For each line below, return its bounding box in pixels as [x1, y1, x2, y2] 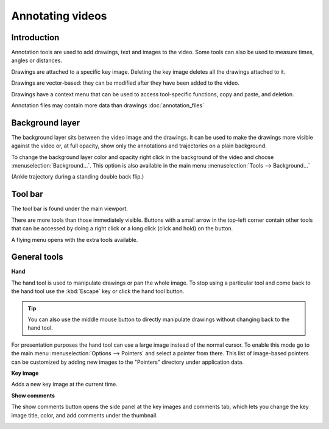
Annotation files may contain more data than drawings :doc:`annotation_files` [11, 102, 204, 109]
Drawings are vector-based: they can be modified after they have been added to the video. [11, 79, 240, 87]
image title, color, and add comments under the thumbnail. [11, 411, 158, 419]
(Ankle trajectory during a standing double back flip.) [11, 173, 144, 180]
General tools [11, 252, 63, 262]
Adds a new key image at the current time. [11, 381, 118, 388]
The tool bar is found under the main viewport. [11, 205, 128, 213]
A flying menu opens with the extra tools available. [11, 236, 138, 243]
